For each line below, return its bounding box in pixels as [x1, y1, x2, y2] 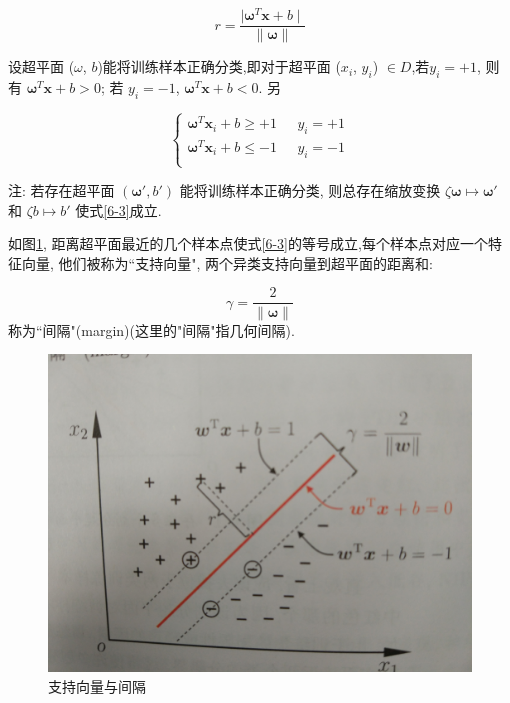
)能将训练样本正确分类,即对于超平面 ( [97, 56, 341, 77]
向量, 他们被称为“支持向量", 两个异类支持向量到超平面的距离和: [21, 252, 433, 273]
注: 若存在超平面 [8, 180, 115, 201]
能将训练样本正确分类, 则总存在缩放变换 [179, 180, 441, 201]
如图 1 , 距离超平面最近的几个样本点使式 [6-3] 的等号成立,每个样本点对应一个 [8, 233, 488, 254]
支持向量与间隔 [48, 675, 146, 696]
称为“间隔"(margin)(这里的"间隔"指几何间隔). [8, 319, 295, 340]
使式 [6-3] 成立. [75, 199, 162, 220]
